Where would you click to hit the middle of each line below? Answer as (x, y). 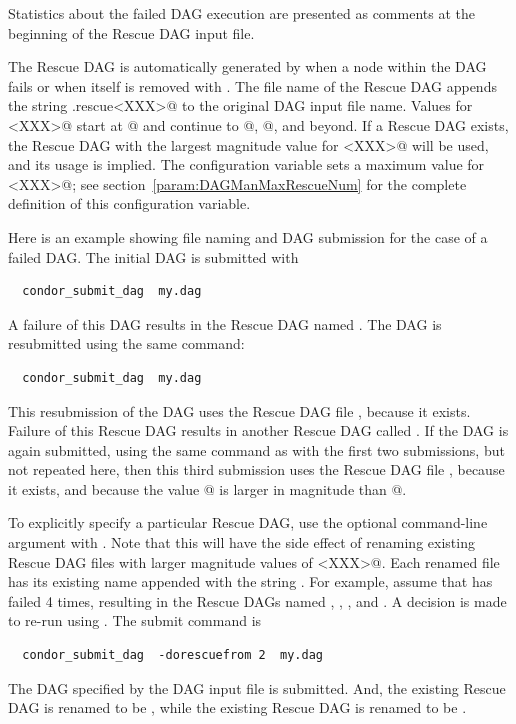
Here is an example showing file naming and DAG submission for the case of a (248, 236)
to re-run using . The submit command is (135, 620)
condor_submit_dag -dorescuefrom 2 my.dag (172, 655)
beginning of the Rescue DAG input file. (131, 32)
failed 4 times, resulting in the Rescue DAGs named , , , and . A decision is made (257, 600)
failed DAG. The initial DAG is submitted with (153, 256)
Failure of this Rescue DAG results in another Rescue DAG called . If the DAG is (258, 430)
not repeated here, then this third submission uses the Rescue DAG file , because (256, 469)
